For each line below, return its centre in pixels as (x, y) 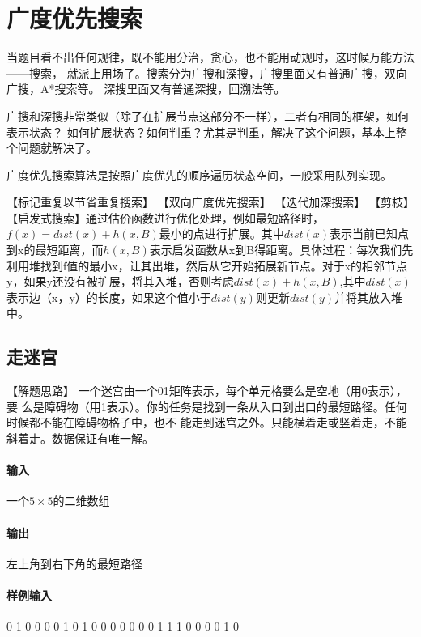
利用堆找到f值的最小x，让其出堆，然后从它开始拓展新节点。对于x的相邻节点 (207, 265)
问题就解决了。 (57, 148)
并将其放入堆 (369, 297)
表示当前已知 (364, 234)
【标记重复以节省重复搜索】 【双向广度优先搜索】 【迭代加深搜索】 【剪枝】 (210, 202)
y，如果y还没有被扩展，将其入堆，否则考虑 (120, 281)
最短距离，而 (69, 250)
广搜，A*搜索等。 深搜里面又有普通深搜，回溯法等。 (146, 89)
